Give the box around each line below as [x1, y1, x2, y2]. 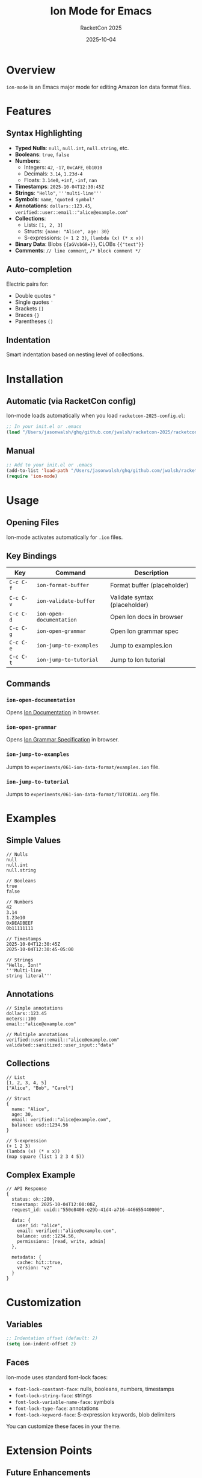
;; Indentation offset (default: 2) [6, 1335, 98, 1342]
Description [134, 568, 169, 577]
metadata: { [11, 1254, 42, 1260]
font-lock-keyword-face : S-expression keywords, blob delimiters [14, 1410, 176, 1418]
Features [6, 104, 52, 118]
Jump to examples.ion [110, 641, 173, 650]
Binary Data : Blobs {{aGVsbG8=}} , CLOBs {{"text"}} [14, 240, 144, 248]
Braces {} [14, 311, 40, 318]
